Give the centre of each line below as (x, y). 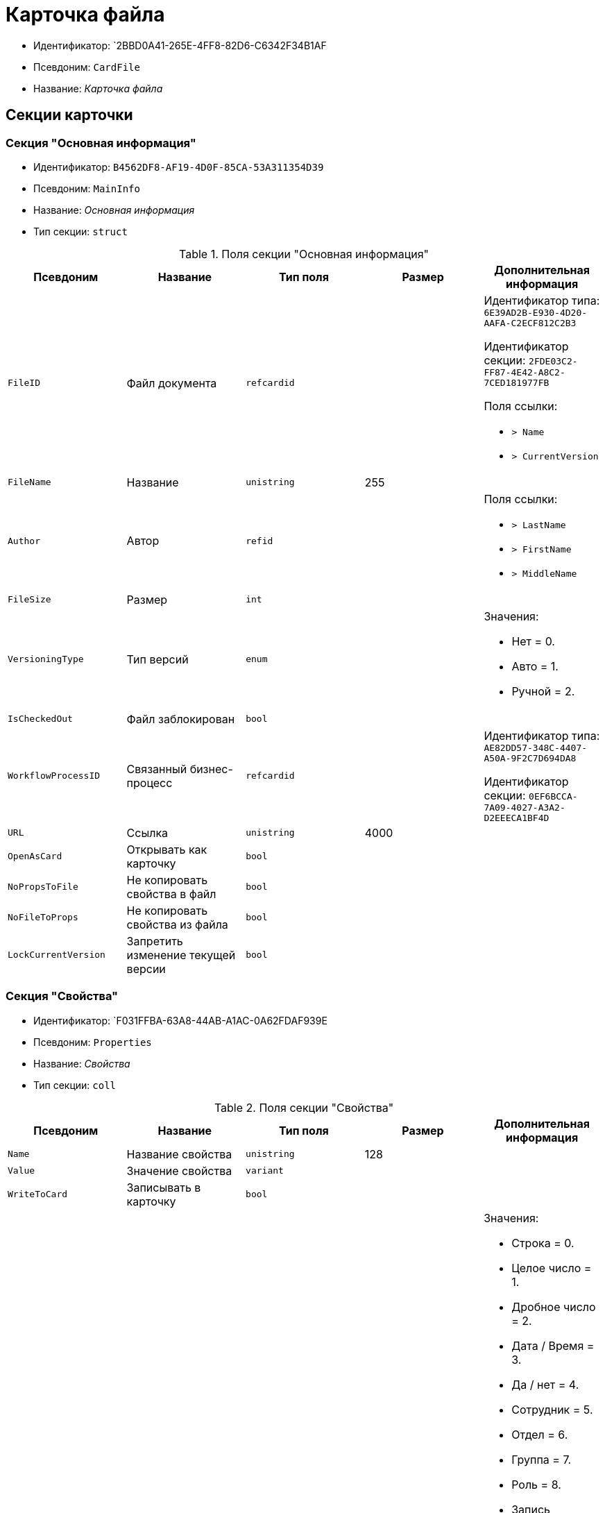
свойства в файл (171, 894)
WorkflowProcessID (54, 776)
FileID (24, 383)
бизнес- (211, 769)
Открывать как (167, 849)
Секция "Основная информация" (101, 143)
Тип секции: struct (80, 231)
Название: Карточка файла (98, 88)
